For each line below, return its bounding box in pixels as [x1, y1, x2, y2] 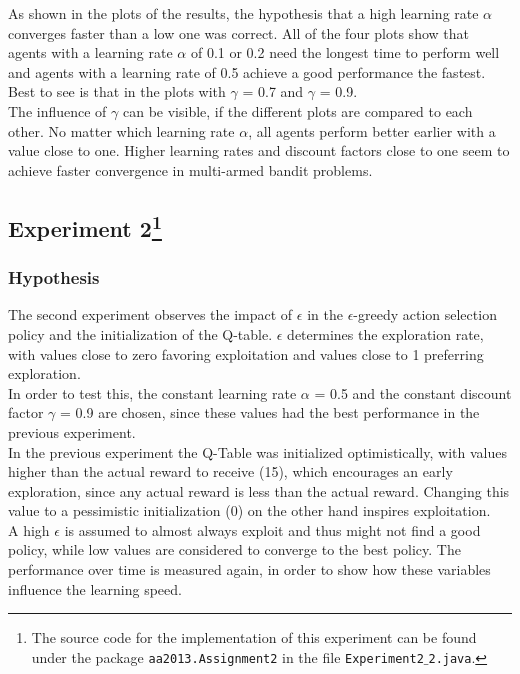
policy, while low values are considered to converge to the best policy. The [8, 539, 461, 560]
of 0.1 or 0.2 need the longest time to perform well [190, 42, 500, 63]
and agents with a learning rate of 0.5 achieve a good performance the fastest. [8, 61, 486, 82]
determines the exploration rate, [287, 323, 484, 344]
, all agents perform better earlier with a [248, 120, 496, 141]
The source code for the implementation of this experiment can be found [31, 627, 477, 648]
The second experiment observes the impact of [8, 304, 293, 325]
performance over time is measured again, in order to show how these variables [8, 559, 491, 580]
